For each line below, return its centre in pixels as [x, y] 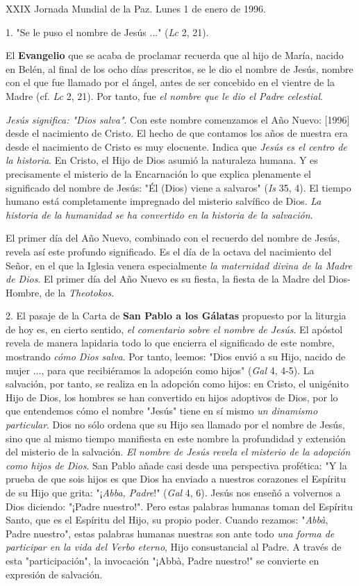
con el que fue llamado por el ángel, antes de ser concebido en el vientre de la [170, 82]
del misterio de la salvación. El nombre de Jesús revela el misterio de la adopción [178, 452]
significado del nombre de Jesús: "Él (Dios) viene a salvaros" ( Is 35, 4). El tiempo [178, 187]
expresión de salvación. [54, 574]
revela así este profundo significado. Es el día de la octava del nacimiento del [169, 251]
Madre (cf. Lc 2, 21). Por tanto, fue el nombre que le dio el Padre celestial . [164, 95]
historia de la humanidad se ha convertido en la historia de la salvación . [159, 214]
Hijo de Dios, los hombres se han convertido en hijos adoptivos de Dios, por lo [172, 397]
